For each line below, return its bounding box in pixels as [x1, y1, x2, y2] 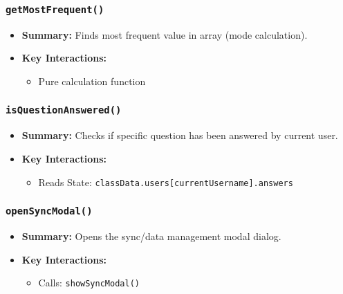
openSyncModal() [6, 205, 93, 217]
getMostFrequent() [6, 3, 104, 15]
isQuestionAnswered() [6, 104, 122, 116]
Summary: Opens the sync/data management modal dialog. [21, 228, 281, 243]
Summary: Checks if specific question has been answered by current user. [21, 128, 338, 143]
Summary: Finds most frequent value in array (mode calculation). [21, 27, 308, 42]
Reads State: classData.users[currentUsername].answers [38, 174, 293, 189]
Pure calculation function [38, 73, 146, 88]
